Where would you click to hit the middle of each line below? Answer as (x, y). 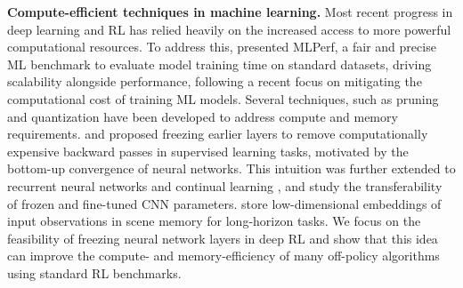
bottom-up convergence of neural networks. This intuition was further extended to (231, 168)
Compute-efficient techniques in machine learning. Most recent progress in (230, 12)
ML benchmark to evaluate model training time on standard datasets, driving (219, 64)
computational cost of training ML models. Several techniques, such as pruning (223, 98)
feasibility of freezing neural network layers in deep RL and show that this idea (223, 238)
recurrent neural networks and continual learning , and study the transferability (225, 185)
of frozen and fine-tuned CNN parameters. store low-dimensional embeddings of (224, 203)
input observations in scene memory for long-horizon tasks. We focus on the (214, 221)
